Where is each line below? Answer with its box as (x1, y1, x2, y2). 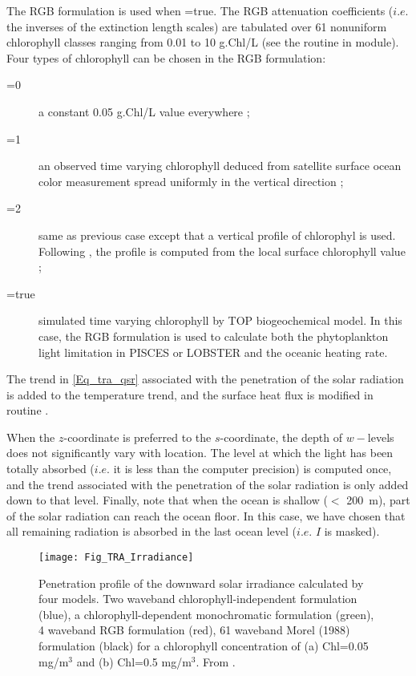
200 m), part (346, 492, 410, 508)
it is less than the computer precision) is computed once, (113, 460, 392, 477)
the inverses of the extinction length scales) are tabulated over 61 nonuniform (6, 18, 387, 34)
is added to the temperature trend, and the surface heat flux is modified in (6, 386, 374, 403)
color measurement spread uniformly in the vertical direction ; (38, 172, 344, 189)
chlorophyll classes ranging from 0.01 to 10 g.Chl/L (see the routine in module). (6, 34, 399, 51)
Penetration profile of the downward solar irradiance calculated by (38, 574, 364, 591)
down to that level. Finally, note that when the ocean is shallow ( (6, 492, 328, 508)
